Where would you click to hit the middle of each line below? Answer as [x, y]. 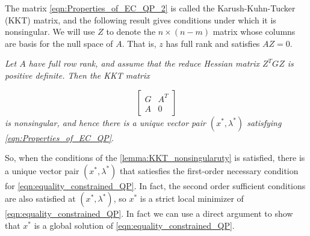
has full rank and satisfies [213, 43]
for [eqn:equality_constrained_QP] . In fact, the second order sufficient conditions [155, 185]
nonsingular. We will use [50, 32]
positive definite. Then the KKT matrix [77, 75]
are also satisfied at [40, 198]
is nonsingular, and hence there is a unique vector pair [105, 122]
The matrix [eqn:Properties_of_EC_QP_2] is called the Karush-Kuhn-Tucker [150, 8]
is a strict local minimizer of [192, 198]
